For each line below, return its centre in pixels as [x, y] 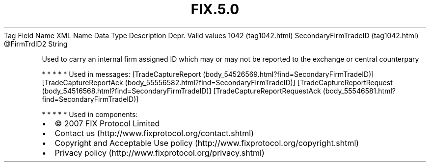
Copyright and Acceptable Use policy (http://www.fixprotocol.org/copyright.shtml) [207, 143]
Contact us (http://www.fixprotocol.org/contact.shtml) [154, 133]
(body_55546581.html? [359, 91]
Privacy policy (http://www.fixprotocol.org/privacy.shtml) [160, 153]
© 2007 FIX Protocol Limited [107, 123]
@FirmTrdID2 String [36, 44]
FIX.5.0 [215, 9]
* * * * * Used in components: [90, 114]
